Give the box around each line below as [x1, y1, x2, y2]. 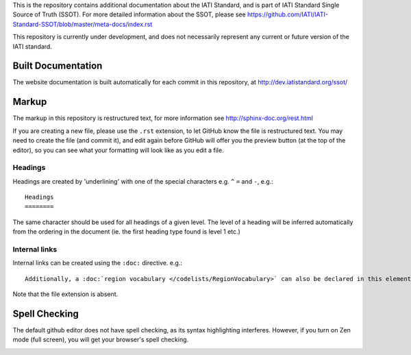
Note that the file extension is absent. [12, 290, 119, 298]
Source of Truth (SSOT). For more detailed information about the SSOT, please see [12, 10, 246, 19]
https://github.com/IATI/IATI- [247, 10, 329, 19]
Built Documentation [12, 60, 103, 72]
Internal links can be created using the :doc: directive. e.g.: [12, 259, 183, 267]
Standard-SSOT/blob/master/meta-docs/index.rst [12, 20, 153, 28]
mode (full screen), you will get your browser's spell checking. [12, 336, 189, 344]
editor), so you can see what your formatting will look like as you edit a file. [12, 146, 224, 154]
